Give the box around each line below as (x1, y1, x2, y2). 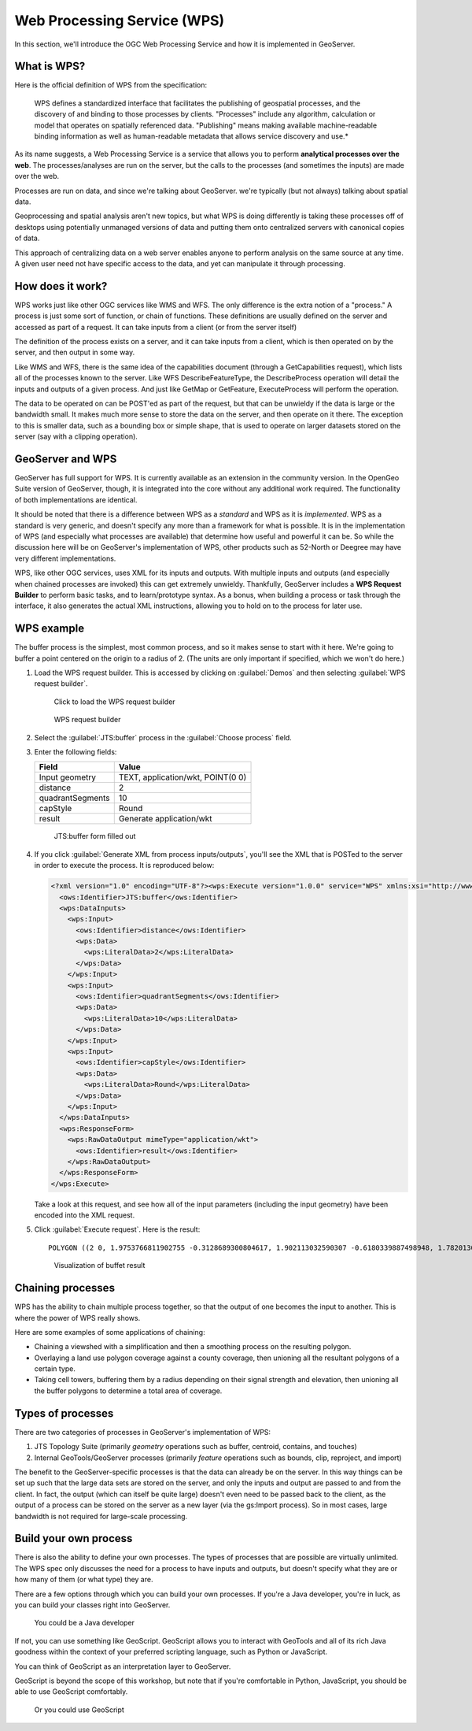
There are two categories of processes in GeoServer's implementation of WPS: (14, 1427, 271, 1436)
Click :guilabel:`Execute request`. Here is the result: (34, 1225, 201, 1234)
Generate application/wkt (118, 814, 212, 825)
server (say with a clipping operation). (14, 432, 138, 441)
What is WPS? (14, 60, 86, 73)
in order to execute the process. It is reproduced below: (34, 861, 215, 870)
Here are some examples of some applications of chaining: (14, 1327, 205, 1336)
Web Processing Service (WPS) (14, 12, 225, 29)
